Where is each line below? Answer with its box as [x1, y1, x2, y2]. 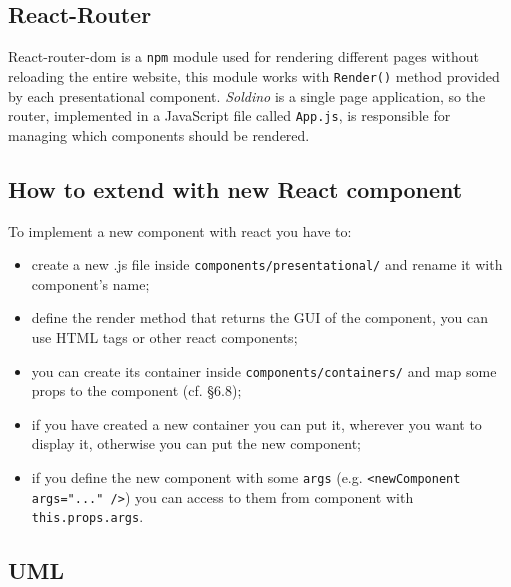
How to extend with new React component [8, 173, 463, 204]
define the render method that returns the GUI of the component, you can [31, 307, 488, 328]
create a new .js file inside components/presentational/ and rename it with [31, 254, 503, 275]
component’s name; [31, 273, 150, 294]
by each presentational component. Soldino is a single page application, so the [8, 85, 486, 106]
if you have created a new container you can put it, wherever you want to [31, 413, 482, 434]
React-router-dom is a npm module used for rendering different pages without [8, 46, 479, 67]
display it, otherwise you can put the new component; [31, 433, 361, 454]
